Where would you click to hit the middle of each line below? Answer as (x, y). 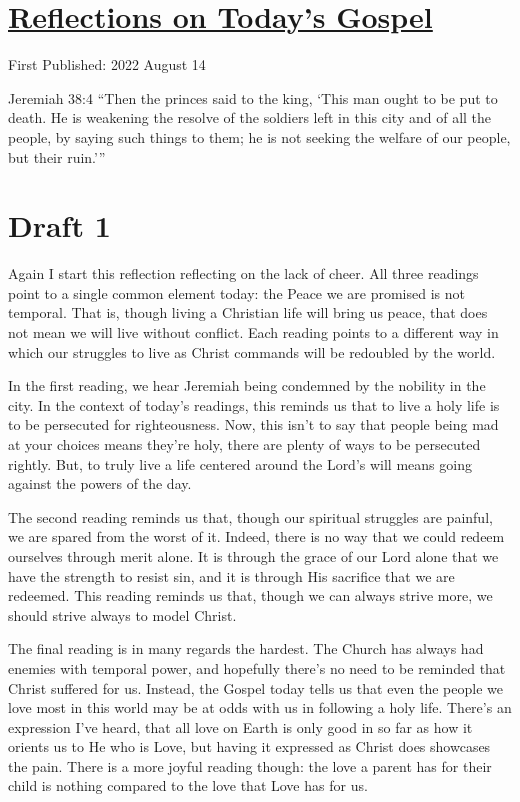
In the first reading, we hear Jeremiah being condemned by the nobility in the (247, 385)
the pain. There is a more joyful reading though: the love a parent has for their (250, 765)
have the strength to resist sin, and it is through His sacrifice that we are (231, 575)
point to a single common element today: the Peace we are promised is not (236, 292)
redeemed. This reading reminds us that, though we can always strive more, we (250, 595)
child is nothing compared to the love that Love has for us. (188, 785)
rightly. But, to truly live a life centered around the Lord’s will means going (240, 463)
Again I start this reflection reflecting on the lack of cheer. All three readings (243, 273)
